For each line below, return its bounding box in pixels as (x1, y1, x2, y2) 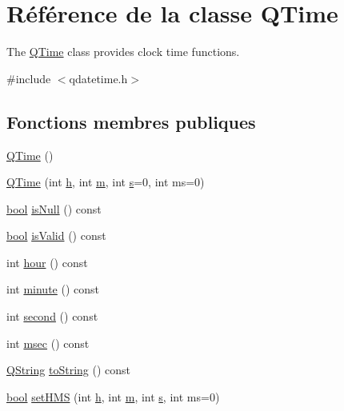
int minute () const (6, 281, 99, 297)
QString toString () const (6, 361, 130, 378)
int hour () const (6, 253, 88, 270)
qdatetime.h (69, 70, 128, 86)
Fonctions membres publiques (6, 109, 256, 134)
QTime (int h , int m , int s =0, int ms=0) (6, 174, 205, 190)
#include (6, 70, 51, 86)
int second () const (6, 308, 98, 325)
